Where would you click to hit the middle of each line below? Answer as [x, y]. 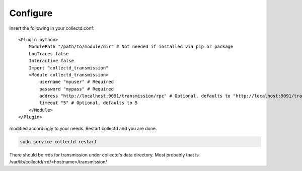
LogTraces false [49, 54]
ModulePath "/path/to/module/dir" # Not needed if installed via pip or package [131, 47]
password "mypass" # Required [77, 89]
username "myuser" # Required [77, 82]
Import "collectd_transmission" [68, 68]
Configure [31, 13]
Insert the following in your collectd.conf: [52, 28]
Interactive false [51, 61]
